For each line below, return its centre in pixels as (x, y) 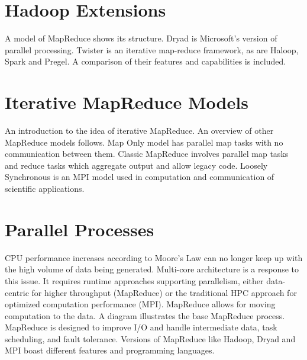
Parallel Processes (80, 229)
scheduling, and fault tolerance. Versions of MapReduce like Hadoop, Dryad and (150, 338)
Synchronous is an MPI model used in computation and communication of (140, 177)
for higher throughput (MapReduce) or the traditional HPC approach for (164, 292)
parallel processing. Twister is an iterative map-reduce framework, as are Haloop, (152, 49)
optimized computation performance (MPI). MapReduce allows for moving (140, 304)
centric (17, 292)
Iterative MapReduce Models (127, 102)
